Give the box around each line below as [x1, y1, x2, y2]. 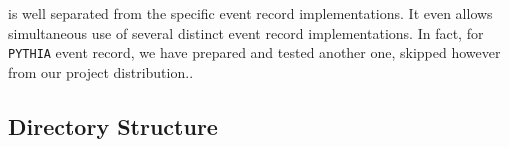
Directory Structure [8, 110, 218, 141]
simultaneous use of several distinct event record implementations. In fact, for [8, 22, 484, 43]
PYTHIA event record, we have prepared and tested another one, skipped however [8, 42, 501, 63]
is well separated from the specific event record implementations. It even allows [8, 3, 493, 23]
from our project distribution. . [8, 61, 194, 82]
